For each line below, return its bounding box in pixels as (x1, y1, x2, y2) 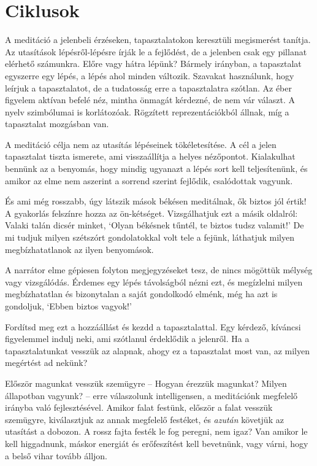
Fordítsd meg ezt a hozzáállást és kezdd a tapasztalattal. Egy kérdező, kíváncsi (5, 320, 301, 333)
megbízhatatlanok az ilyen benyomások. (5, 243, 154, 255)
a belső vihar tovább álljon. (5, 449, 107, 462)
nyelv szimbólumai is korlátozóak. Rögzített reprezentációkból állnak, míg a (5, 105, 289, 118)
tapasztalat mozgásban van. (5, 117, 109, 130)
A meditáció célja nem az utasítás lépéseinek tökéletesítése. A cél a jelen (5, 138, 277, 150)
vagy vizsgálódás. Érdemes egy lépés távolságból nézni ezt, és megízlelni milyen (5, 275, 303, 288)
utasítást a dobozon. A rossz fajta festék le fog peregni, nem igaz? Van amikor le (5, 425, 308, 438)
